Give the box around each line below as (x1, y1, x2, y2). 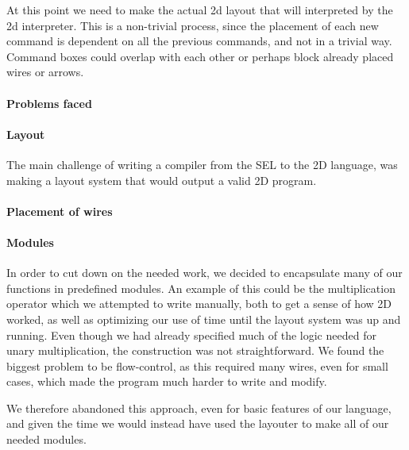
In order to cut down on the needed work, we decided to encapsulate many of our (6, 264, 403, 281)
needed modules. (6, 431, 87, 448)
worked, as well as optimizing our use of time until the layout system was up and (6, 310, 401, 327)
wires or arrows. (6, 63, 84, 80)
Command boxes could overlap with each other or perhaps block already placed (6, 48, 394, 64)
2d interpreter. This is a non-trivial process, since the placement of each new (6, 17, 379, 33)
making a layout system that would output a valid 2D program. (6, 171, 317, 188)
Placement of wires (6, 202, 113, 219)
